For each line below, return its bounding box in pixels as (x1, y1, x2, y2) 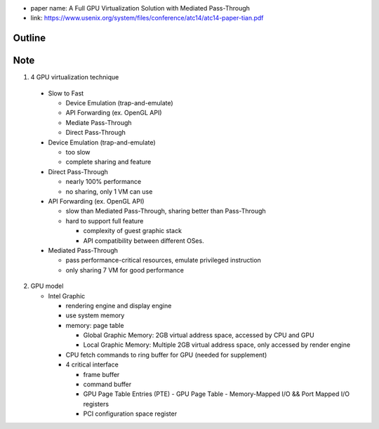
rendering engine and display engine (65, 301, 172, 310)
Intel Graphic (48, 291, 86, 300)
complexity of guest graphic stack (83, 227, 182, 235)
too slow (65, 148, 91, 157)
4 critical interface (65, 360, 119, 369)
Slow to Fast (48, 88, 84, 98)
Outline (13, 32, 46, 44)
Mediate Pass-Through (65, 118, 133, 126)
